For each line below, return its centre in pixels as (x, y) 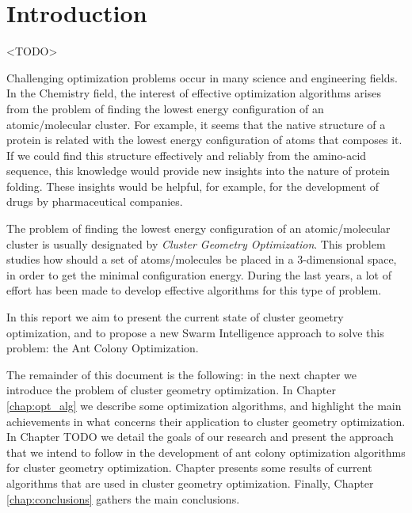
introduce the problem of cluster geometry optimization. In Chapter (172, 390)
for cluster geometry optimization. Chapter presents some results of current (189, 467)
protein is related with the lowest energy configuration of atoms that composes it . (204, 140)
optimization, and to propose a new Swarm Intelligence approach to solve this (195, 332)
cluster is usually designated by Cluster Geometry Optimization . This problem (196, 243)
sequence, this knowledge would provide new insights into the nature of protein (198, 171)
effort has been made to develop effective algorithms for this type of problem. (194, 290)
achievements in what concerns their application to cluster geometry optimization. (206, 421)
